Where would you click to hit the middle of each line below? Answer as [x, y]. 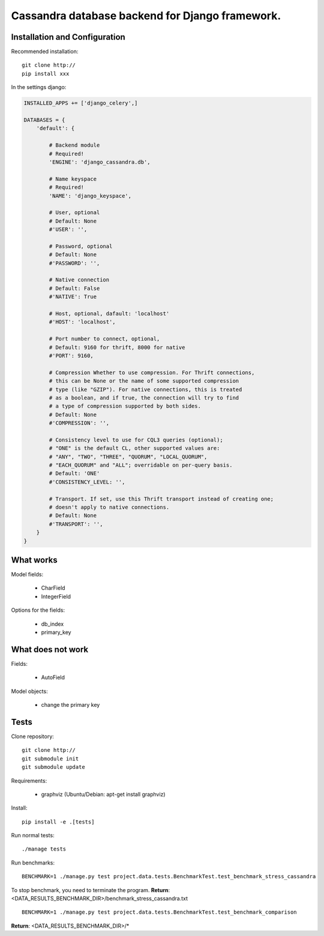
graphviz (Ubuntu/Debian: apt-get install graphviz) [103, 794]
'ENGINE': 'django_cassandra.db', [100, 162]
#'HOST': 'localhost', [82, 322]
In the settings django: [39, 87]
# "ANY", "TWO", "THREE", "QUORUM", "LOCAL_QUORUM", [128, 457]
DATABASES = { [44, 120]
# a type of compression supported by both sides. [125, 406]
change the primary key [70, 705]
